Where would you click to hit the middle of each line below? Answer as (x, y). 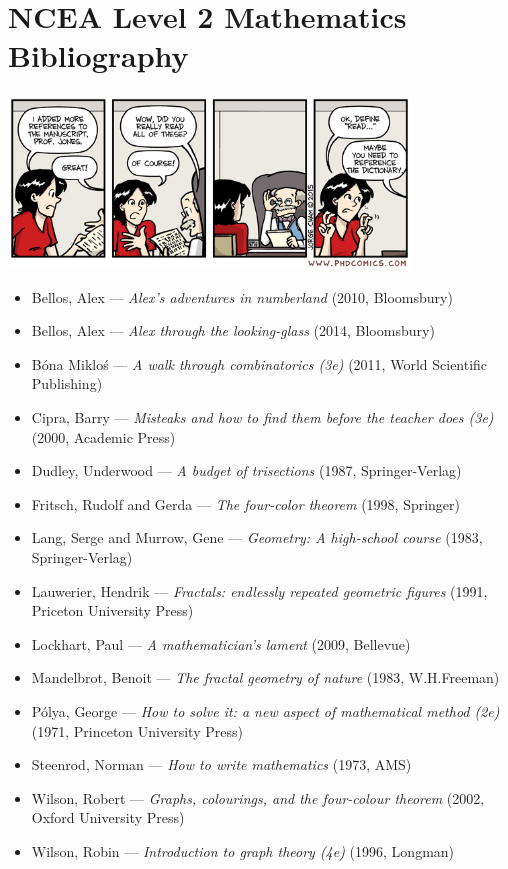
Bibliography (98, 55)
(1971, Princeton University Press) (137, 730)
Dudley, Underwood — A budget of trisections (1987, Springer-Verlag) (246, 470)
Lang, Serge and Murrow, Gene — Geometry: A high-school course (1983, (257, 537)
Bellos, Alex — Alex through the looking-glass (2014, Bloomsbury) (233, 330)
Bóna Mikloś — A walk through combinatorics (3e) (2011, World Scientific (259, 363)
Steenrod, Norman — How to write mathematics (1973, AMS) (221, 764)
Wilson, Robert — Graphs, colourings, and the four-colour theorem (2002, (258, 797)
